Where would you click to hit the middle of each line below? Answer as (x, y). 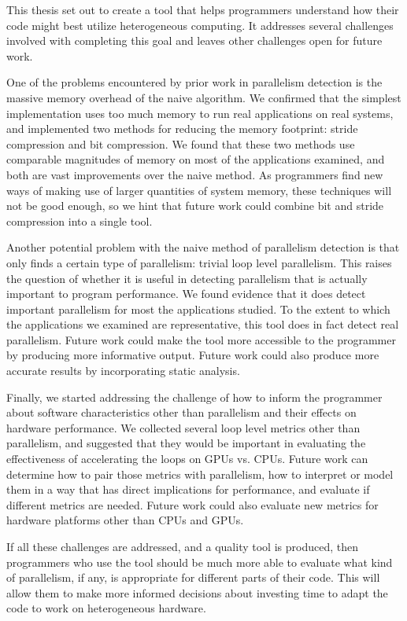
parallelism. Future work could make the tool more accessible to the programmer (201, 339)
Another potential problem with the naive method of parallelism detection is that (203, 247)
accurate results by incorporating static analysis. (123, 371)
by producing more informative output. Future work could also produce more (193, 355)
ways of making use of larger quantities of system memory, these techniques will (199, 190)
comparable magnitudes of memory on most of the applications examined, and (196, 159)
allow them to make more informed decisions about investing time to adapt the (197, 592)
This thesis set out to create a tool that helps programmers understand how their (203, 9)
